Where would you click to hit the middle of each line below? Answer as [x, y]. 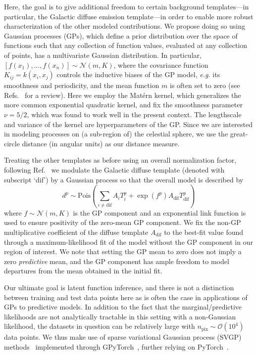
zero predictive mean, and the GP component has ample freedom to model [117, 261]
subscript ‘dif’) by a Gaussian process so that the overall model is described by [124, 179]
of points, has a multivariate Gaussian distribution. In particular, [103, 55]
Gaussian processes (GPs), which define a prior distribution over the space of [121, 35]
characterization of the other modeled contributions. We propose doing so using [125, 26]
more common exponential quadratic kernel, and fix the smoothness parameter [123, 105]
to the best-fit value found [204, 232]
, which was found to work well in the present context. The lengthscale [134, 114]
